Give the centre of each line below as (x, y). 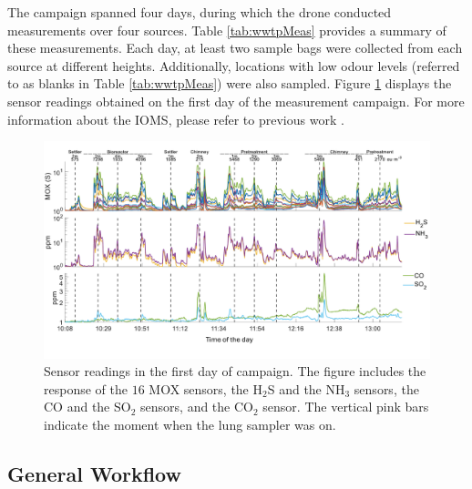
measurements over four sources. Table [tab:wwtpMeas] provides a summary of (227, 30)
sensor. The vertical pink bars (346, 407)
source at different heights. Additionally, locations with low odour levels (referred (234, 65)
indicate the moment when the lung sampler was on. (190, 425)
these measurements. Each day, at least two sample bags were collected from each (235, 48)
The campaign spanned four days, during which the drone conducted (200, 12)
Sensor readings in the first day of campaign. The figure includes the (235, 371)
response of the (86, 388)
